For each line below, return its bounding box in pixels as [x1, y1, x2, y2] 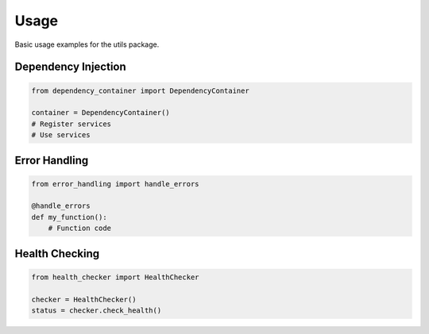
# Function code [48, 224, 111, 233]
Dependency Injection [14, 60, 126, 74]
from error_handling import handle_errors [31, 179, 199, 188]
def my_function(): [31, 213, 107, 221]
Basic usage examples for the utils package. [14, 40, 160, 49]
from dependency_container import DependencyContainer [31, 86, 249, 95]
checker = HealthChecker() [31, 294, 137, 304]
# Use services [31, 131, 91, 140]
